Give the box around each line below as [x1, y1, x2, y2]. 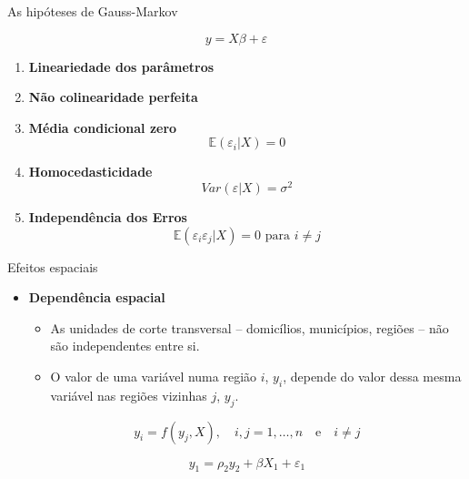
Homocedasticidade [28, 162, 153, 181]
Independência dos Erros [28, 208, 187, 227]
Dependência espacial [28, 288, 165, 307]
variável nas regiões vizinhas [50, 385, 207, 404]
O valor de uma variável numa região [50, 367, 257, 386]
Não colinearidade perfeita [28, 87, 198, 107]
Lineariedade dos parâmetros [28, 56, 215, 76]
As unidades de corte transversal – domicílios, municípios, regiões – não [50, 318, 449, 337]
